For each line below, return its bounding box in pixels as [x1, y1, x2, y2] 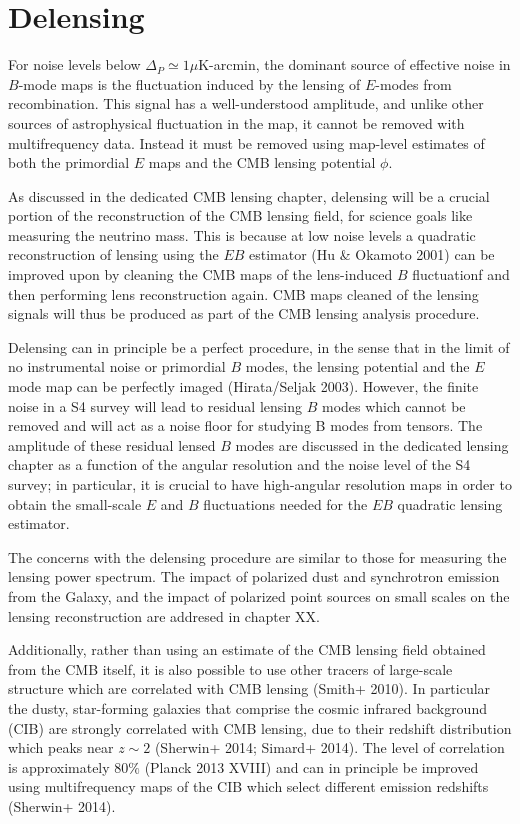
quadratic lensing [397, 493, 503, 514]
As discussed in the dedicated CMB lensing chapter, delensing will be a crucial [8, 185, 490, 206]
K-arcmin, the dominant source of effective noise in [198, 54, 511, 75]
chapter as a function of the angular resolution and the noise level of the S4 [8, 454, 471, 475]
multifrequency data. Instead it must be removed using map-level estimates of [8, 132, 485, 153]
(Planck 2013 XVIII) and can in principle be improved [144, 756, 479, 777]
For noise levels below [8, 54, 141, 75]
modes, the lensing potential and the [245, 356, 470, 377]
